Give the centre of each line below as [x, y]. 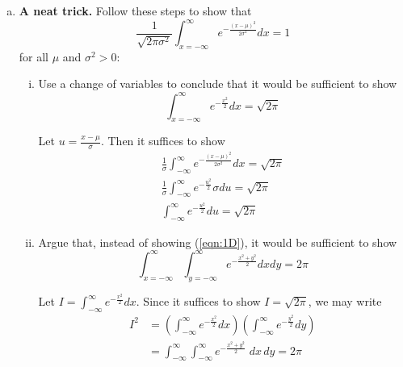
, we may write [345, 301]
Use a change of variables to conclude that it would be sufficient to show [218, 83]
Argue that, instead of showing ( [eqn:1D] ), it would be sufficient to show [218, 242]
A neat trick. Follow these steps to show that [135, 10]
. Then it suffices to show [163, 141]
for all [34, 56]
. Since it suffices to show [198, 301]
